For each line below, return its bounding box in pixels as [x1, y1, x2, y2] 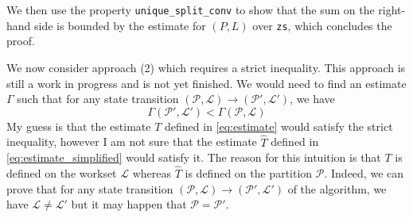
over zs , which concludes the [252, 17, 392, 33]
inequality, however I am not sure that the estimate [6, 133, 257, 150]
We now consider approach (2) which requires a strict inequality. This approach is [6, 59, 406, 75]
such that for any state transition [17, 90, 179, 107]
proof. [6, 33, 35, 49]
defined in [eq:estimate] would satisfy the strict [165, 117, 393, 134]
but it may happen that [71, 196, 187, 212]
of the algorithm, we [287, 180, 387, 197]
